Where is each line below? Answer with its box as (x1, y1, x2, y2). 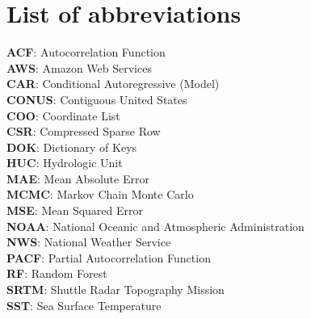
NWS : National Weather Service (6, 233, 171, 250)
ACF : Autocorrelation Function (6, 44, 166, 61)
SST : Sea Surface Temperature (6, 296, 162, 313)
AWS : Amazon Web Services (6, 59, 152, 76)
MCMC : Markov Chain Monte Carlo (6, 186, 194, 203)
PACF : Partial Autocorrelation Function (6, 249, 211, 266)
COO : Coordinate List (6, 107, 120, 124)
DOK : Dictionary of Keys (6, 138, 137, 155)
